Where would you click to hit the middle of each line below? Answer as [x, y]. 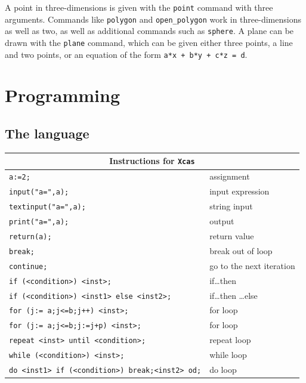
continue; [28, 266]
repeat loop [230, 340]
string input [231, 206]
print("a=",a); [39, 222]
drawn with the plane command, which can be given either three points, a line [149, 42]
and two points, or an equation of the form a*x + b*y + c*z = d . [126, 54]
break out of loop [241, 250]
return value [232, 235]
